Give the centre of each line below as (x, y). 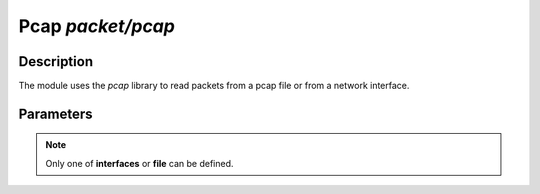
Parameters (55, 113)
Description (56, 61)
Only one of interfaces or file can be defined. (139, 163)
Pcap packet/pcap (96, 26)
